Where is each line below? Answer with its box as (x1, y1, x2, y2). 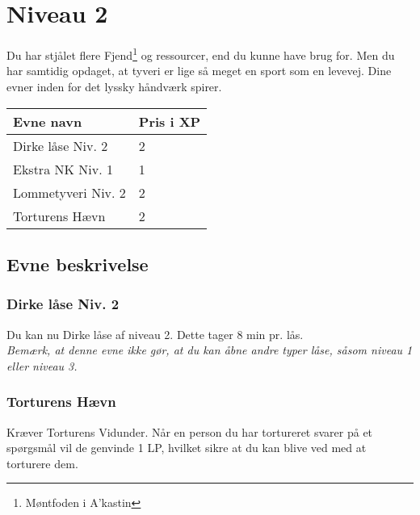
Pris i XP (138, 111, 201, 131)
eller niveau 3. (6, 357, 78, 374)
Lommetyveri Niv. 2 (13, 182, 126, 202)
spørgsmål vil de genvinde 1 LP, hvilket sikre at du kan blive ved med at (6, 439, 367, 456)
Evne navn (13, 111, 82, 131)
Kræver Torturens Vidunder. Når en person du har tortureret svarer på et (6, 423, 373, 440)
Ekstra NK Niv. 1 (13, 159, 113, 178)
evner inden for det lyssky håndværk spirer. (6, 77, 222, 94)
